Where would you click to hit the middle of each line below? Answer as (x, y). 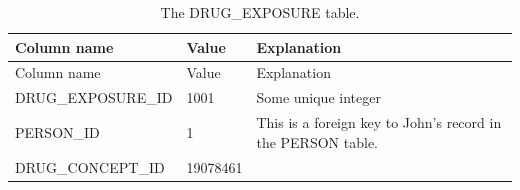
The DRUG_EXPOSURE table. (260, 12)
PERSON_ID (57, 131)
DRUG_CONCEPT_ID (90, 166)
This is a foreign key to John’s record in (379, 122)
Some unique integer (318, 97)
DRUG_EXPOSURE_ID (94, 97)
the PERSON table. (317, 141)
